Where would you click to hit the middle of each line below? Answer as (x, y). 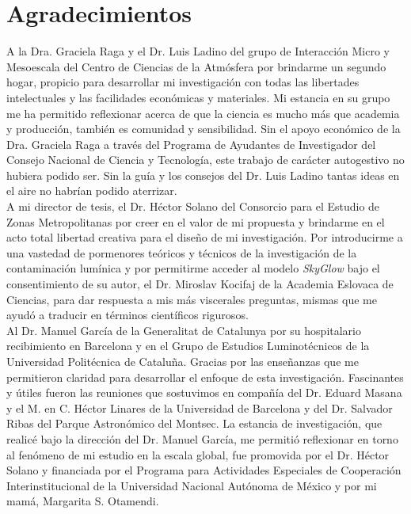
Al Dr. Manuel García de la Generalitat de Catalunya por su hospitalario (184, 330)
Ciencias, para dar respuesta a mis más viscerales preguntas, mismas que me (192, 299)
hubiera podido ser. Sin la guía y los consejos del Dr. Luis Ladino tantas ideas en (203, 175)
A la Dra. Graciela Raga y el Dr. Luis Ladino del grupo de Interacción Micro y (198, 51)
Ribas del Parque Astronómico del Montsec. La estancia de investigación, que (194, 423)
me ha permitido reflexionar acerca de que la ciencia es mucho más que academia (203, 113)
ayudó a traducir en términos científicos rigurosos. (127, 315)
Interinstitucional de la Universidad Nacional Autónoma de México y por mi (192, 485)
